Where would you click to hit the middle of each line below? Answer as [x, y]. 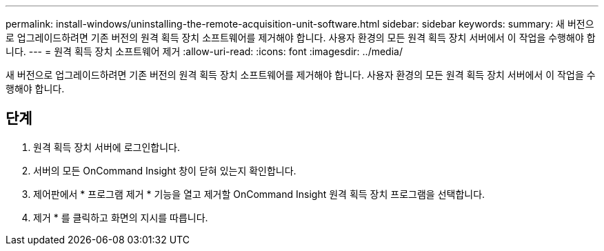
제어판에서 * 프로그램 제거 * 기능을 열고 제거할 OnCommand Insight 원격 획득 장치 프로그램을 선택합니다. [259, 194]
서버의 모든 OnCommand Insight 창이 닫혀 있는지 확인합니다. [165, 170]
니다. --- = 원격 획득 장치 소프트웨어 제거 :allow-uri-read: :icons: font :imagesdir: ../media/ [204, 51]
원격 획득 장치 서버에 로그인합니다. [107, 147]
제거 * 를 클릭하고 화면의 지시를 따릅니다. [121, 217]
